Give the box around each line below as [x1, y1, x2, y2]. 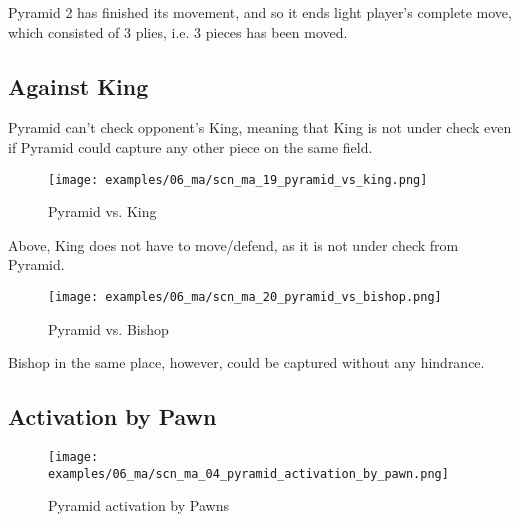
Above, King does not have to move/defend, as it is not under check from [8, 234, 459, 255]
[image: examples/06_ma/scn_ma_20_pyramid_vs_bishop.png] [48, 290, 442, 305]
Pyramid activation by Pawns [48, 495, 229, 516]
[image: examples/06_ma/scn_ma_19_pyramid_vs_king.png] [48, 172, 428, 187]
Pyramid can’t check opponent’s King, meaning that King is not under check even [8, 117, 512, 138]
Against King [8, 70, 149, 101]
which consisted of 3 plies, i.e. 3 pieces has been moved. [8, 21, 348, 42]
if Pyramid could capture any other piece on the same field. [8, 136, 373, 157]
